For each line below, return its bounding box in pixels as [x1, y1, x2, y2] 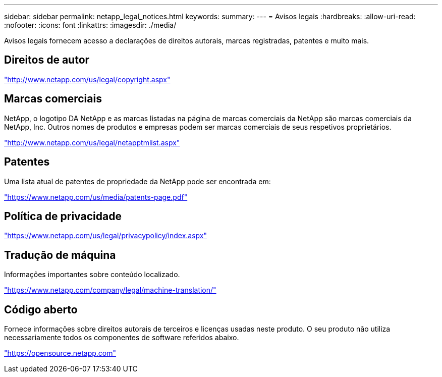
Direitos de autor [4, 53, 90, 67]
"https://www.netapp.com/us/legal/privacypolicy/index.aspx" [4, 231, 207, 240]
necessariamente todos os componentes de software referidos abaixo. [4, 333, 239, 342]
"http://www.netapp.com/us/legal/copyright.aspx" [4, 75, 171, 84]
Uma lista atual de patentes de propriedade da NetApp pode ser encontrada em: [4, 177, 271, 186]
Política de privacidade [4, 209, 122, 223]
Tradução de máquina [4, 248, 116, 261]
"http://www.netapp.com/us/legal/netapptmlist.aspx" [4, 138, 180, 147]
